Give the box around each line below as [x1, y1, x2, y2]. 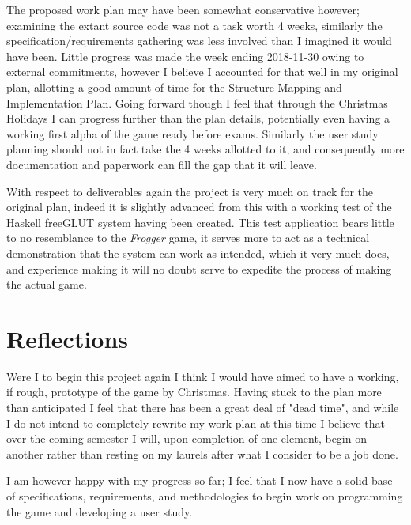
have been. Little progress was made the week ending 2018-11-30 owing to [6, 47, 364, 64]
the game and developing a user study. [6, 503, 193, 519]
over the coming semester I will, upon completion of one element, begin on [6, 430, 367, 447]
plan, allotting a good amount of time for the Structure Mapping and [6, 78, 342, 95]
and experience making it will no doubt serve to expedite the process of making [6, 260, 392, 277]
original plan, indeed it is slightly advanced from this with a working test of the [6, 198, 392, 215]
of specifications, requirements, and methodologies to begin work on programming [6, 487, 403, 504]
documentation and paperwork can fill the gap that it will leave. [6, 156, 317, 172]
